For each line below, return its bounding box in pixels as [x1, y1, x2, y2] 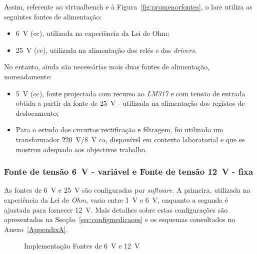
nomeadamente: [4, 71, 52, 81]
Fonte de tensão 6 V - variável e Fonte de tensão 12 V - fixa [4, 165, 253, 178]
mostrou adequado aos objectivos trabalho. [15, 144, 147, 154]
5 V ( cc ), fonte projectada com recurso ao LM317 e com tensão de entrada [15, 88, 245, 98]
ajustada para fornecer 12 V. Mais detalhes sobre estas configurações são [4, 204, 228, 215]
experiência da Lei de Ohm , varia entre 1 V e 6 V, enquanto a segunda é [4, 194, 228, 205]
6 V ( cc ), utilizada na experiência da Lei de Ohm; [15, 28, 169, 38]
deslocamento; [15, 107, 59, 118]
